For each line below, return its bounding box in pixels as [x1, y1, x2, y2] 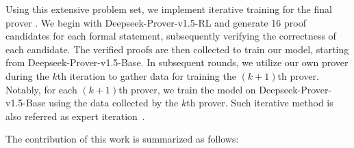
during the [5, 68, 49, 83]
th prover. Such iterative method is [186, 95, 333, 110]
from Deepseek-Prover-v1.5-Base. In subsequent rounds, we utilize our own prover [5, 55, 349, 70]
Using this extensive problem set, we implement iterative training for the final [5, 2, 332, 16]
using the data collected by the [49, 95, 179, 110]
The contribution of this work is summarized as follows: [5, 132, 239, 146]
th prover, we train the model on [118, 82, 256, 96]
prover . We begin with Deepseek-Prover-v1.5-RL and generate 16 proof [5, 15, 306, 29]
